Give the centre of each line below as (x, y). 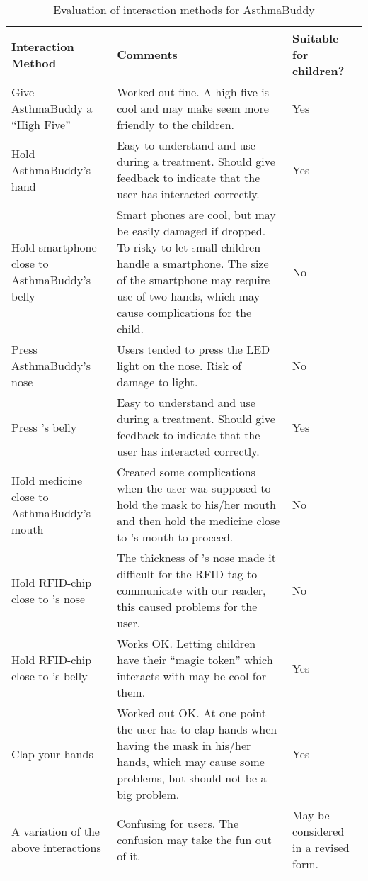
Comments (147, 54)
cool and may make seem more (193, 108)
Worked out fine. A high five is (193, 92)
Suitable (316, 38)
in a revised (321, 847)
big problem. (148, 794)
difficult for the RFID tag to (187, 574)
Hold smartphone (54, 247)
